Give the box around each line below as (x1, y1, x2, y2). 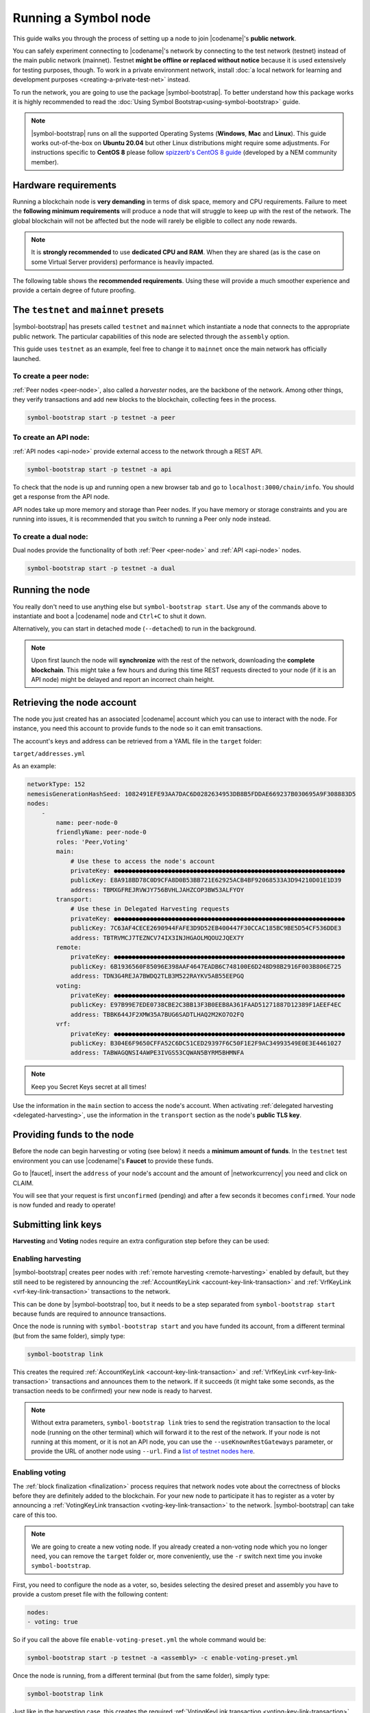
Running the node (12, 584, 90, 596)
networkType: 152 (27, 780, 86, 788)
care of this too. (12, 1511, 58, 1519)
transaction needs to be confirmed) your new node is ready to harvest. (12, 1387, 212, 1395)
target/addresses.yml (12, 750, 86, 757)
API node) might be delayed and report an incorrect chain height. (31, 675, 215, 683)
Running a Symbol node (12, 10, 151, 25)
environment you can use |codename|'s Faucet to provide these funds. (12, 1157, 214, 1165)
